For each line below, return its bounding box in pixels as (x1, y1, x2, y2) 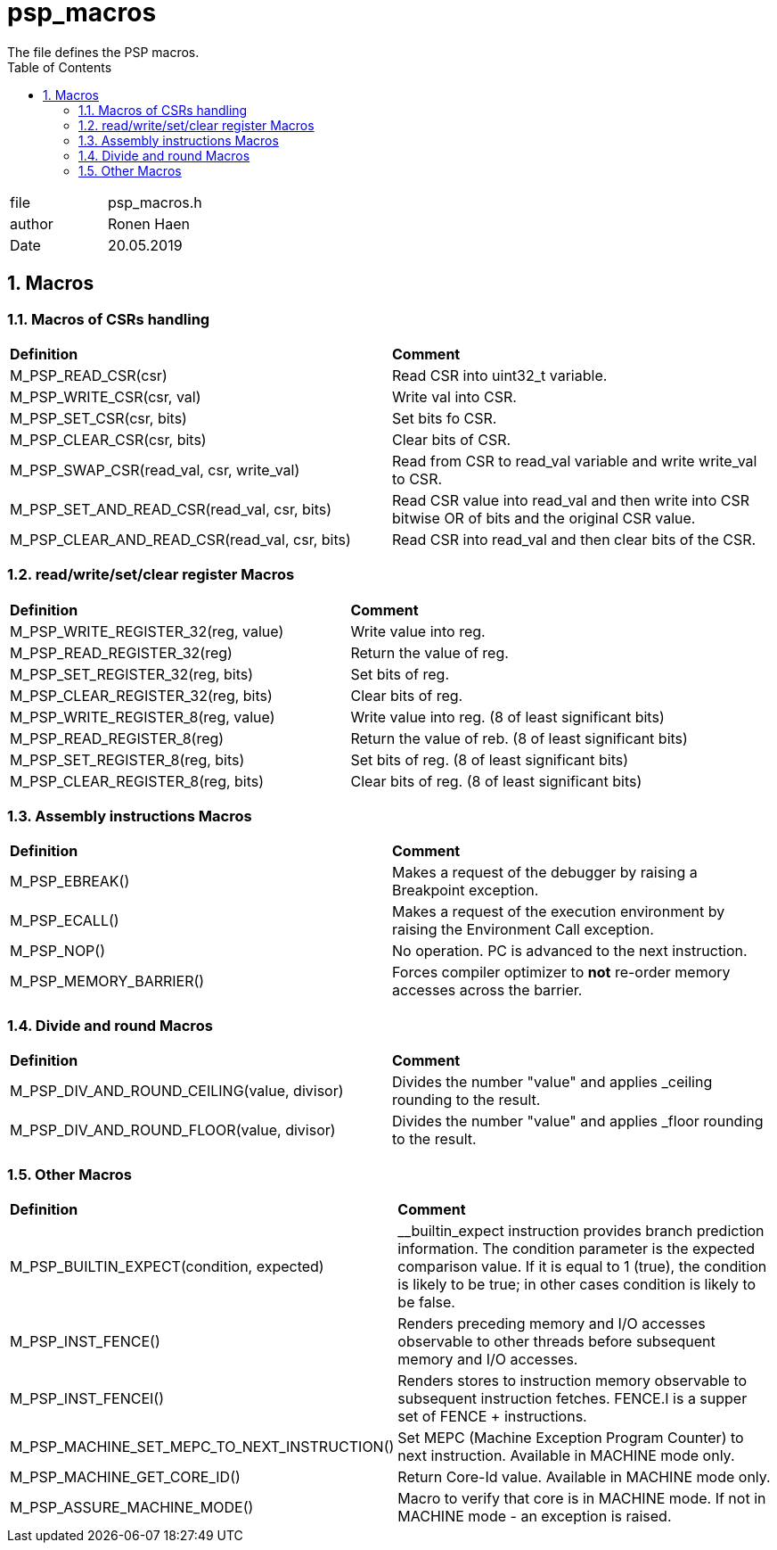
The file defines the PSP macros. (7, 44, 200, 60)
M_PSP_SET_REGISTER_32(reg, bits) (10, 664, 254, 683)
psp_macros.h (107, 193, 202, 211)
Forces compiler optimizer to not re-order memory (392, 963, 731, 982)
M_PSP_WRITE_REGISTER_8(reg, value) (10, 707, 275, 726)
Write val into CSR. (392, 387, 517, 406)
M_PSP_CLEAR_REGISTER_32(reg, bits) (10, 686, 273, 705)
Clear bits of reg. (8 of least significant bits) (350, 771, 642, 790)
